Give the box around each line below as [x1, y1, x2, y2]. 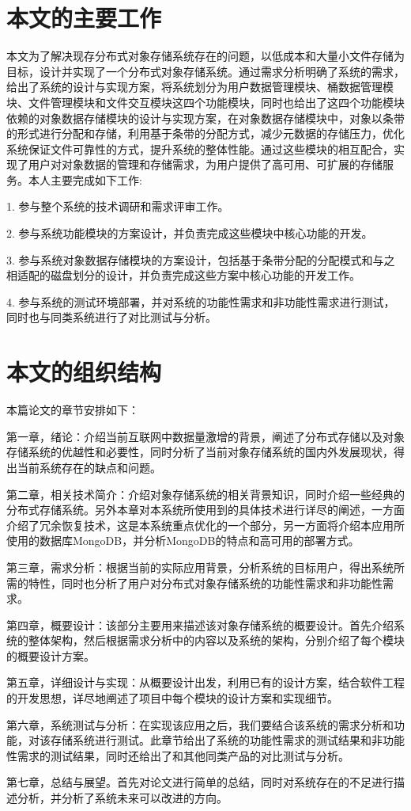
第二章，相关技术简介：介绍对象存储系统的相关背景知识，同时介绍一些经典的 [6, 485, 405, 502]
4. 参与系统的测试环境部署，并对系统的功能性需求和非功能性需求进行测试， [6, 293, 395, 310]
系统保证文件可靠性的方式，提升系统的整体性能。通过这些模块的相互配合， [6, 140, 394, 157]
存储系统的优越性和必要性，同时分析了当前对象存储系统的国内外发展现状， [6, 444, 394, 460]
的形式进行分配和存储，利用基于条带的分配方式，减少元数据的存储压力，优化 [6, 125, 405, 142]
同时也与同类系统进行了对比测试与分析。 [6, 309, 217, 326]
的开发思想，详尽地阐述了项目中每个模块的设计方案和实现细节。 [6, 690, 338, 706]
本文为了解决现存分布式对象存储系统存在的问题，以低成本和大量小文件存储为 [6, 48, 405, 64]
